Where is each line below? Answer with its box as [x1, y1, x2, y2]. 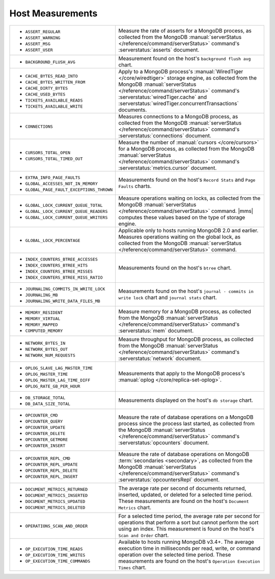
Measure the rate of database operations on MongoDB [118, 450, 250, 457]
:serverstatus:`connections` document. [118, 132, 211, 139]
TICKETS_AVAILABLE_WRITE [25, 104, 83, 109]
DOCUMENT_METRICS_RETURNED [25, 487, 88, 492]
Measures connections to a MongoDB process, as [118, 113, 238, 120]
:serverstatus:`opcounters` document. [118, 439, 209, 446]
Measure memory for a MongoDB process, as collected [118, 308, 252, 315]
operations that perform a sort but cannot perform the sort [118, 519, 259, 526]
